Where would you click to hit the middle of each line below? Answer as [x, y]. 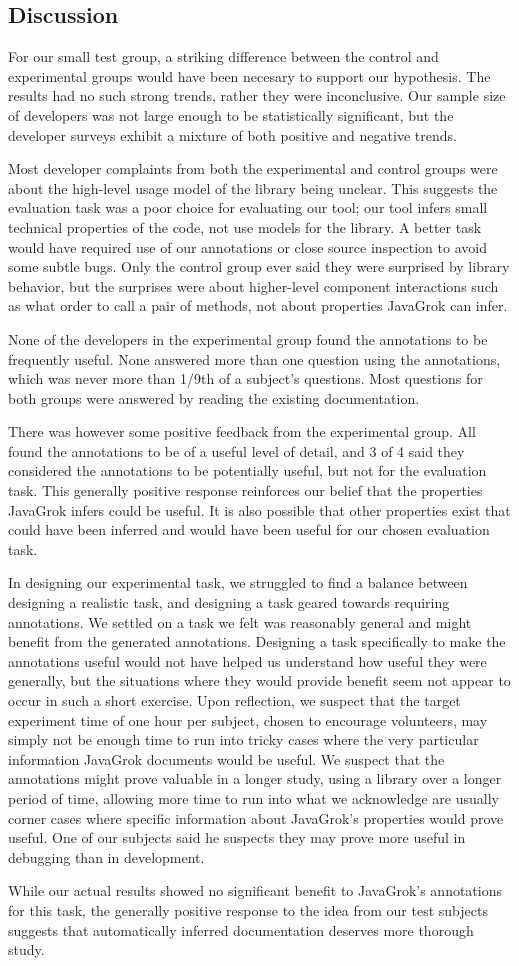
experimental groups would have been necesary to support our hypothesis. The [249, 75]
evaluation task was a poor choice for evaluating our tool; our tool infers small [248, 207]
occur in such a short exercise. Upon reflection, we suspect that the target [234, 700]
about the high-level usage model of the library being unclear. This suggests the [253, 187]
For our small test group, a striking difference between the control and [223, 56]
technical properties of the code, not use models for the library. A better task [245, 226]
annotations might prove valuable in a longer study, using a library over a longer [255, 778]
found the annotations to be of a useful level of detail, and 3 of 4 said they [236, 450]
